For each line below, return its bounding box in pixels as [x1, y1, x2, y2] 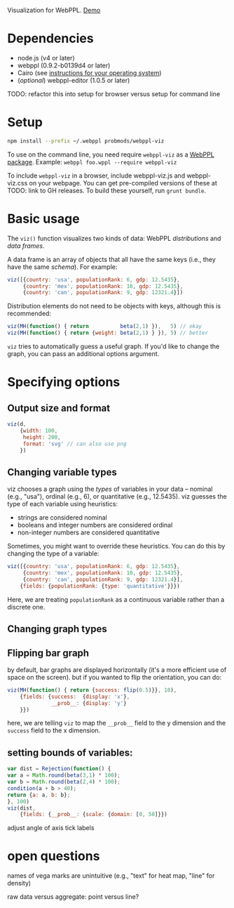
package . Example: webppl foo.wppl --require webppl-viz [7, 157, 177, 166]
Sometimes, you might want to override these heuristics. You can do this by [7, 542, 226, 551]
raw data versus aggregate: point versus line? [7, 893, 139, 901]
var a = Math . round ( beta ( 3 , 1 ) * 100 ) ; [7, 772, 121, 779]
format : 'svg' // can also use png [22, 440, 128, 447]
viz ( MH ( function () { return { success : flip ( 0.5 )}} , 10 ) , [7, 686, 177, 694]
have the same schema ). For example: [7, 263, 118, 271]
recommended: [7, 309, 51, 318]
